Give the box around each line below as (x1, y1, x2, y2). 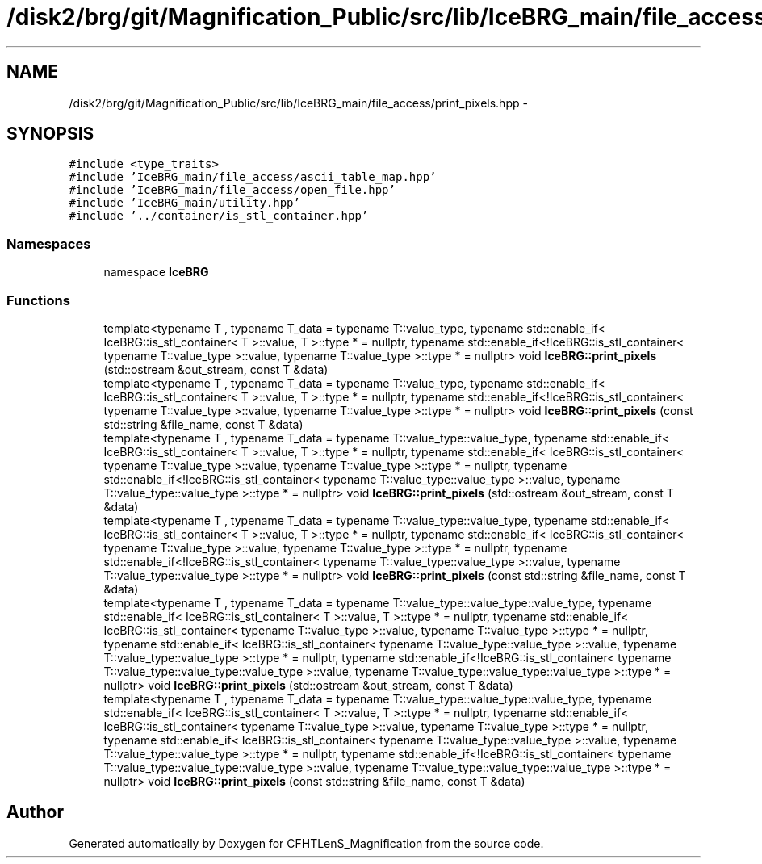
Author (6, 802, 64, 823)
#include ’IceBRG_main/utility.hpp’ (69, 196, 300, 210)
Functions (6, 291, 70, 308)
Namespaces (6, 235, 91, 252)
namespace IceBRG (103, 265, 209, 279)
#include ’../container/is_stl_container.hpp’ (69, 209, 369, 223)
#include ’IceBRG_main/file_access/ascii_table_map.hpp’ (69, 170, 437, 184)
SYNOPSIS (6, 124, 94, 145)
